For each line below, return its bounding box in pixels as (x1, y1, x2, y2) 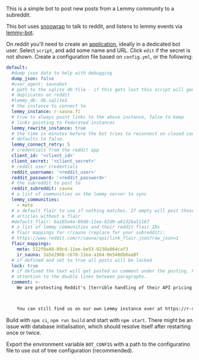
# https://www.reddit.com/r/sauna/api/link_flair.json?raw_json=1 (11, 235, 179, 242)
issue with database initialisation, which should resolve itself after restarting (6, 323, 191, 330)
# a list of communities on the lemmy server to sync (11, 191, 147, 197)
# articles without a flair (11, 213, 81, 219)
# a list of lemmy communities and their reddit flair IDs (11, 224, 161, 230)
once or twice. (6, 329, 41, 336)
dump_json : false (11, 75, 54, 82)
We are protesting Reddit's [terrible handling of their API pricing (17, 285, 192, 291)
